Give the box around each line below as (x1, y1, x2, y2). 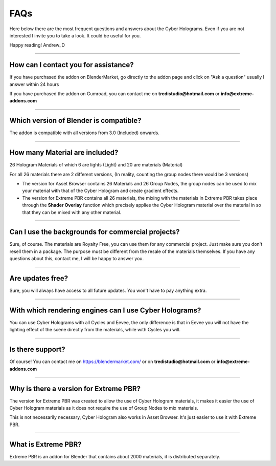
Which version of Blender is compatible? (9, 116, 142, 125)
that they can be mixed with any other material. (22, 209, 122, 215)
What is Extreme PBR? (9, 440, 82, 449)
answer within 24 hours (9, 81, 59, 87)
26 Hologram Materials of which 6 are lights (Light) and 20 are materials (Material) (9, 162, 183, 168)
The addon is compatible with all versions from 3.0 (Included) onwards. (9, 130, 159, 136)
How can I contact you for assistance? (9, 60, 134, 69)
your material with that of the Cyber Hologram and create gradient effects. (22, 187, 179, 194)
